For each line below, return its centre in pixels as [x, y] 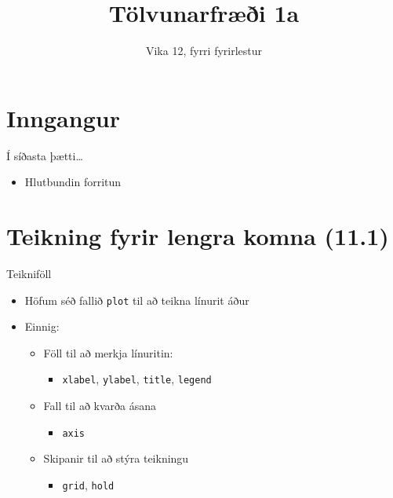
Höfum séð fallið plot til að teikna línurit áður [137, 300]
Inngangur [63, 117]
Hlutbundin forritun [73, 182]
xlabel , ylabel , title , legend [137, 379]
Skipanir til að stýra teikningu [116, 458]
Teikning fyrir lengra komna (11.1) [198, 236]
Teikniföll [29, 273]
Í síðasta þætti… [45, 155]
